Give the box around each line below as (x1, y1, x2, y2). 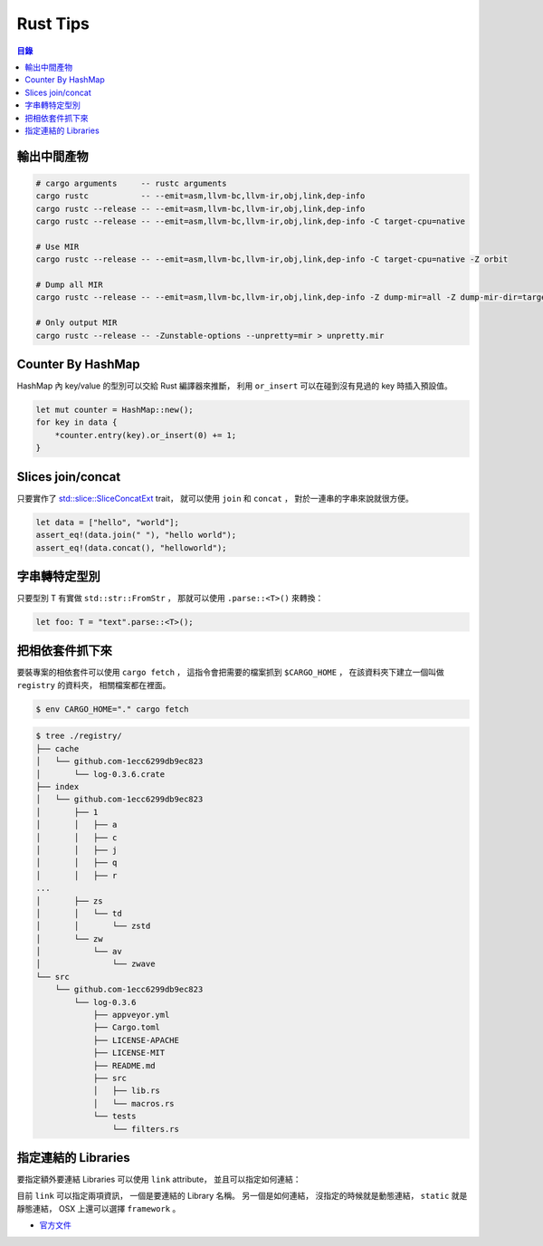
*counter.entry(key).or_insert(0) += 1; (54, 430, 237, 440)
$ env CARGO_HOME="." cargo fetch (35, 704, 189, 714)
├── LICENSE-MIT (92, 1048, 166, 1059)
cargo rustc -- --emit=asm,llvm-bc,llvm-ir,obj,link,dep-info (35, 191, 366, 201)
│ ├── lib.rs (92, 1086, 160, 1096)
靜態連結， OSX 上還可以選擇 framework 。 (16, 1203, 181, 1213)
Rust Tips (16, 14, 90, 34)
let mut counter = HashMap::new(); (35, 405, 194, 416)
